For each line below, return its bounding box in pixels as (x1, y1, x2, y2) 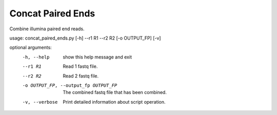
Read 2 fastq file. (63, 72, 99, 79)
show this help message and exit (63, 54, 132, 60)
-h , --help (22, 54, 50, 60)
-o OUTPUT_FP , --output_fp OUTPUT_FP (22, 82, 117, 88)
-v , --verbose (22, 99, 58, 105)
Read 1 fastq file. (63, 63, 98, 69)
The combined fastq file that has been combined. (63, 89, 167, 95)
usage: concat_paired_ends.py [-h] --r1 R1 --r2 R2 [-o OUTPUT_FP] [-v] (9, 35, 161, 41)
